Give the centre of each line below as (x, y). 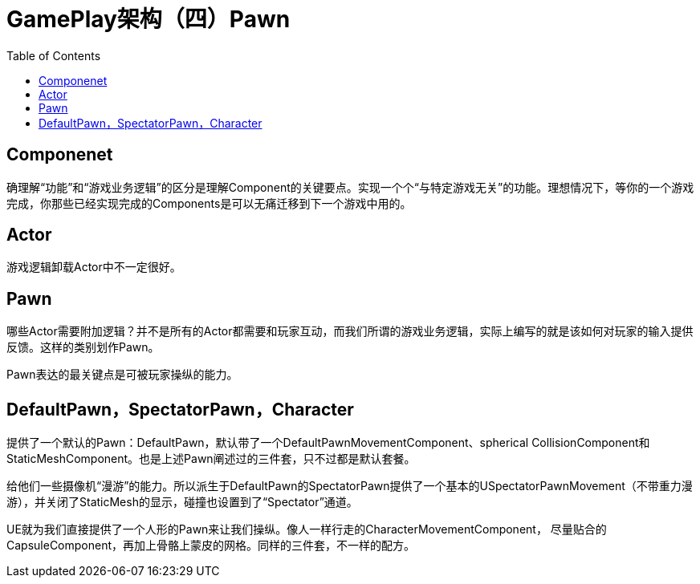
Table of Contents (54, 55)
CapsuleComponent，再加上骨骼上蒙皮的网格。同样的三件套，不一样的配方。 (211, 545)
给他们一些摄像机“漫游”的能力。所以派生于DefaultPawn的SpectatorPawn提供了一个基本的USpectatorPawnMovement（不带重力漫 (350, 486)
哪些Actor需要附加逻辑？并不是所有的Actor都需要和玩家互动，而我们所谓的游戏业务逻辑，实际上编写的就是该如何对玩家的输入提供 (350, 331)
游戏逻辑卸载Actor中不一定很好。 (94, 267)
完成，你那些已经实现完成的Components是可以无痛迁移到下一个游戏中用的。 (209, 203)
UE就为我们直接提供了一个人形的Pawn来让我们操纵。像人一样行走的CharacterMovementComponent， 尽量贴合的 (307, 529)
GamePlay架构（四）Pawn (149, 19)
